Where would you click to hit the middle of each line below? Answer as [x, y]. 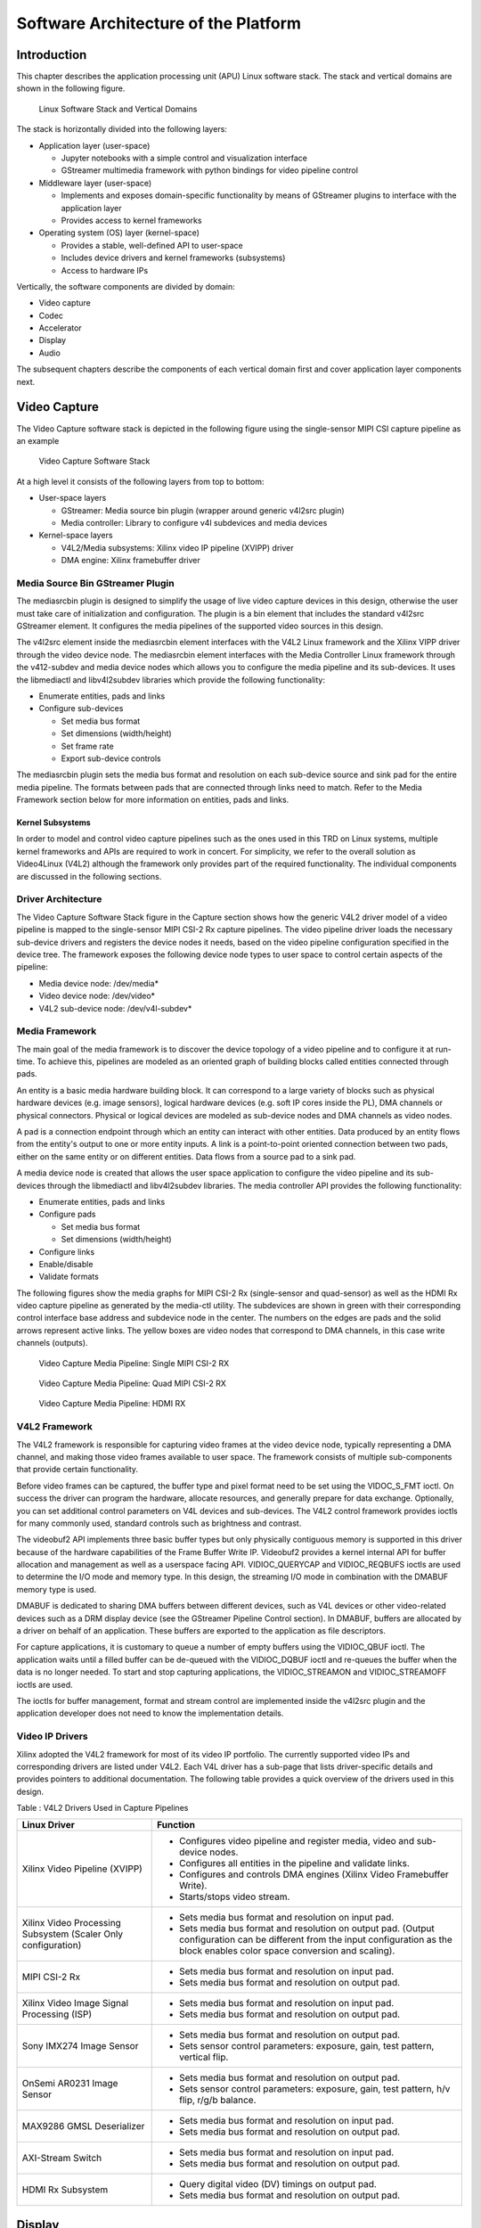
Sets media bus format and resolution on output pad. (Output [307, 1929]
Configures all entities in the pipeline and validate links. [294, 1863]
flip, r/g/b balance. [217, 2101]
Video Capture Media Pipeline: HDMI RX [112, 1404]
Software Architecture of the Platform [159, 23]
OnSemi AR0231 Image [70, 2084]
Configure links [67, 1251]
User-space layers [73, 498]
